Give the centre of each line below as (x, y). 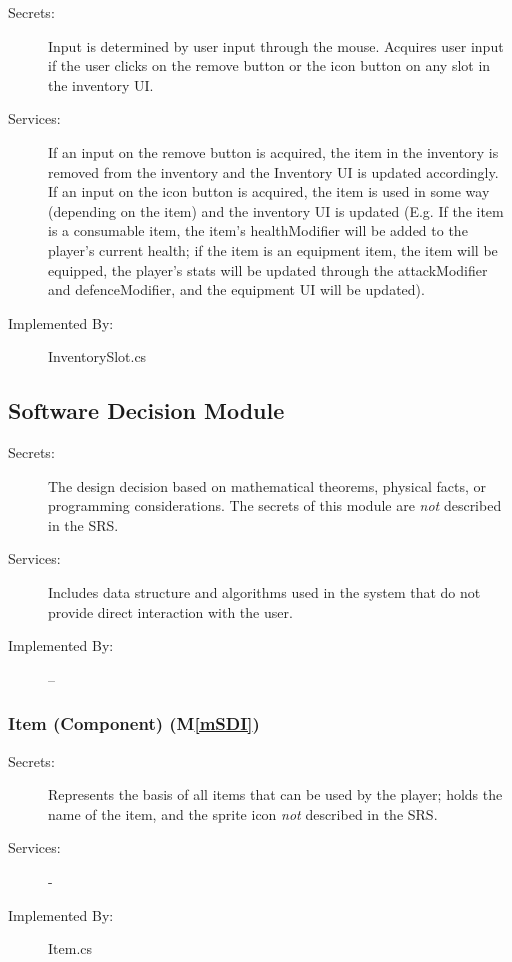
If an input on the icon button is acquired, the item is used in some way (269, 191)
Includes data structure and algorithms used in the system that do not (264, 592)
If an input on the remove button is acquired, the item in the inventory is (273, 151)
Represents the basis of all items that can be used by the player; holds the (275, 794)
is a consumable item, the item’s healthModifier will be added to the (258, 230)
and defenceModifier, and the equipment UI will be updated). (236, 289)
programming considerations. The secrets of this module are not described (275, 505)
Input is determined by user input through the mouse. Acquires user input (276, 45)
